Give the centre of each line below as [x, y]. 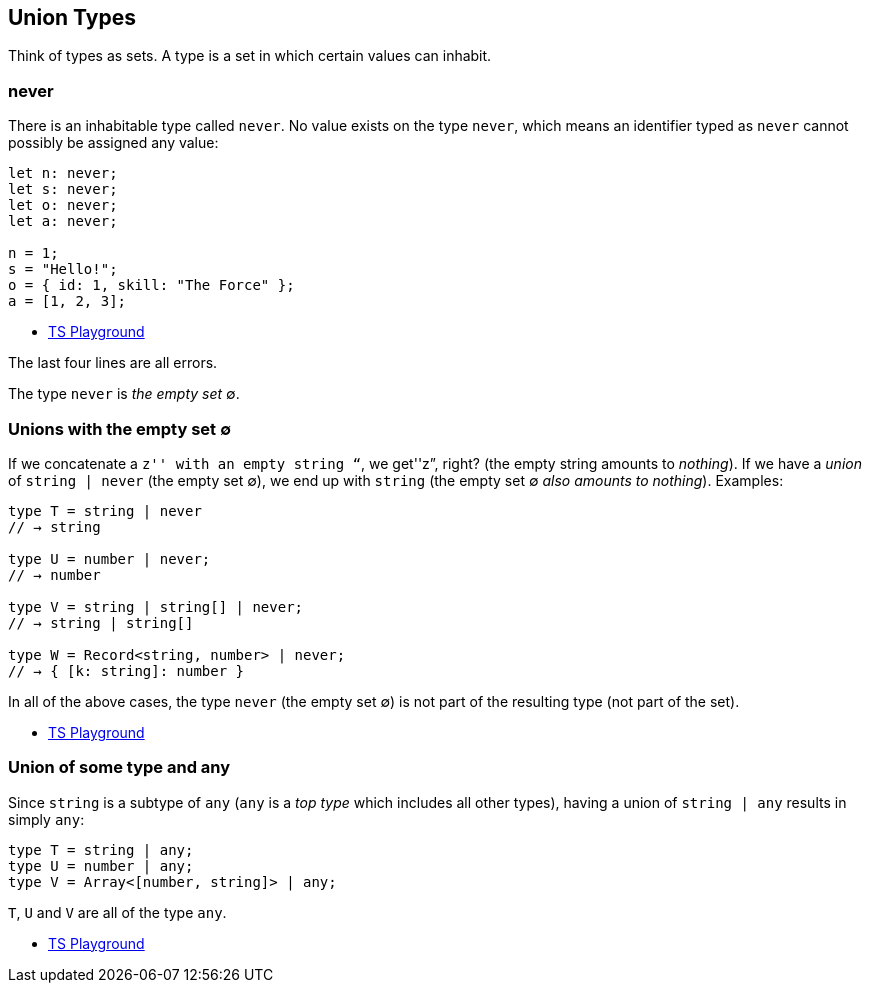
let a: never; [63, 221]
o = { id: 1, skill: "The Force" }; [151, 285]
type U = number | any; [101, 865]
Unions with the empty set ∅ [120, 428]
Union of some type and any [119, 767]
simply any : [46, 819]
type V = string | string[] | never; [156, 606]
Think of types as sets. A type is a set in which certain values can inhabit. [250, 56]
